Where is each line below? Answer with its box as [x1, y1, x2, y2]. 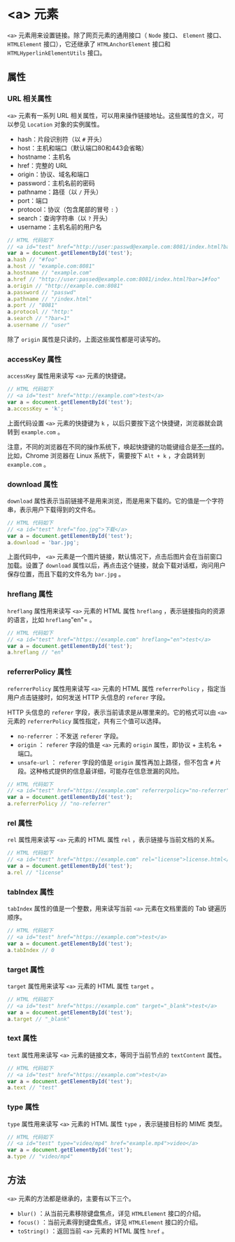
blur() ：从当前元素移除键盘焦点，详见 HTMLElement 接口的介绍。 [17, 1209, 205, 1217]
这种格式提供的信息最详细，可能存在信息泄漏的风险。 [29, 767, 183, 775]
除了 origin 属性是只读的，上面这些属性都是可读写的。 [7, 335, 164, 343]
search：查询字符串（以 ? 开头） [17, 213, 112, 222]
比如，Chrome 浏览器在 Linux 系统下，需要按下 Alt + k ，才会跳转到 [7, 451, 205, 460]
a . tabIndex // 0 [7, 946, 55, 953]
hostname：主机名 [17, 152, 71, 161]
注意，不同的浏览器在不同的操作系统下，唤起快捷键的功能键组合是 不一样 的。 [7, 442, 228, 451]
